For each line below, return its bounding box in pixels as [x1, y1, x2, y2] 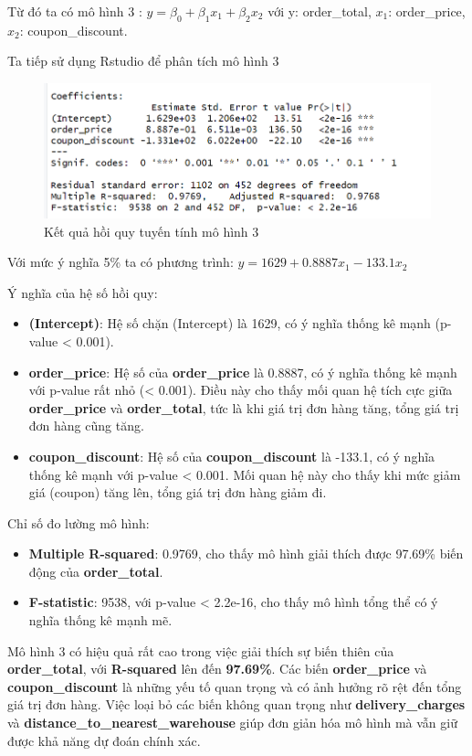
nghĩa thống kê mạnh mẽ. [28, 611, 173, 630]
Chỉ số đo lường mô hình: [7, 513, 150, 532]
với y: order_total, [267, 2, 372, 20]
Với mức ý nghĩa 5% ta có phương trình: [7, 252, 234, 272]
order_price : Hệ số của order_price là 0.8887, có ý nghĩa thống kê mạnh [28, 362, 457, 381]
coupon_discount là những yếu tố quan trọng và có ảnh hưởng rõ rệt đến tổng [7, 676, 462, 696]
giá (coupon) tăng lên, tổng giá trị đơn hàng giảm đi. [28, 483, 327, 502]
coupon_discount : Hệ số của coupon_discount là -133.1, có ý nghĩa [28, 446, 435, 465]
